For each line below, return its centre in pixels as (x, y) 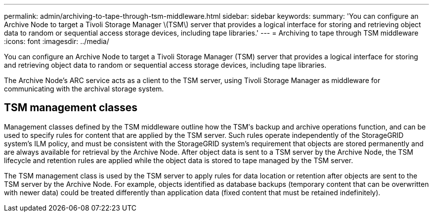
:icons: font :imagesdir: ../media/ (57, 41)
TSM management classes (71, 108)
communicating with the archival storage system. (84, 89)
